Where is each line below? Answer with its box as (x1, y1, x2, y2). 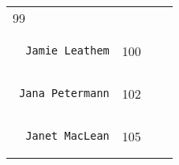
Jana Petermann (19, 87, 110, 99)
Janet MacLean (25, 129, 110, 142)
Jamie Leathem (25, 44, 110, 57)
